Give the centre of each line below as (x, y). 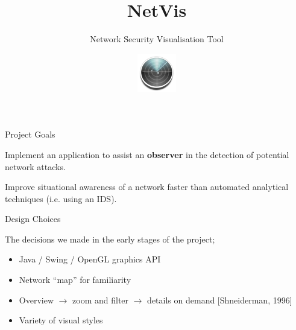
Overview (36, 300)
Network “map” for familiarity (75, 280)
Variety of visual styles (61, 320)
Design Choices (33, 219)
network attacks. (35, 166)
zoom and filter (101, 300)
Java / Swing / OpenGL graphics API (90, 259)
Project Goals (30, 134)
